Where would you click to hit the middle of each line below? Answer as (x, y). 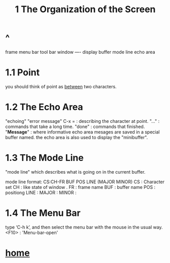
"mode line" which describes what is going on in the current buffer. (75, 172)
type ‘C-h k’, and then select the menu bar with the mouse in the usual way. (84, 227)
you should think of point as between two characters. (61, 86)
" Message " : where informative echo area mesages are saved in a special (82, 132)
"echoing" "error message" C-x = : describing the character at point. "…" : (82, 121)
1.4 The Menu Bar (43, 213)
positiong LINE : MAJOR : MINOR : (41, 192)
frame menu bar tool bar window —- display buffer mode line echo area (80, 52)
